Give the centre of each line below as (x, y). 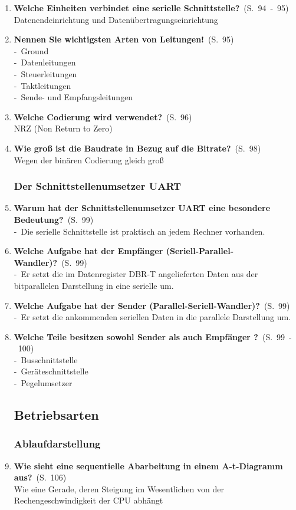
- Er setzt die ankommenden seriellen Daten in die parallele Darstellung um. (152, 317)
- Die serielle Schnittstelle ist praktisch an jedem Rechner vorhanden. (139, 231)
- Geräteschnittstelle (51, 371)
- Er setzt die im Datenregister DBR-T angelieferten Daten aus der (136, 274)
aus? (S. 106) (40, 477)
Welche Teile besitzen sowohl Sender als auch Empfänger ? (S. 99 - (153, 336)
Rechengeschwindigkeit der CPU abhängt (88, 500)
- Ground (31, 50)
